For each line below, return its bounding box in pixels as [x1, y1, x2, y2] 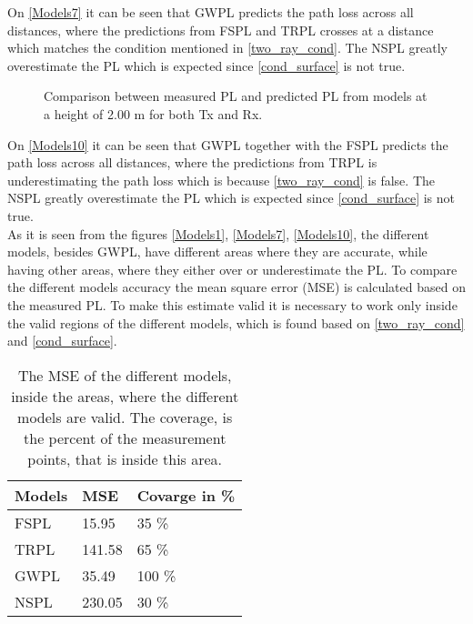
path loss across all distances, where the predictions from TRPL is [7, 153, 377, 172]
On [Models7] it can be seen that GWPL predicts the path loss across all [7, 3, 414, 21]
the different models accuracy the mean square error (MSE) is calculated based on [7, 277, 466, 297]
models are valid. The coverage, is [17, 406, 233, 428]
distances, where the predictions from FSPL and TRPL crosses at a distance [7, 20, 434, 39]
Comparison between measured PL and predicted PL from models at [44, 86, 428, 106]
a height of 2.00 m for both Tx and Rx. [44, 104, 263, 123]
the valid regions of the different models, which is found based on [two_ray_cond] [7, 313, 465, 332]
